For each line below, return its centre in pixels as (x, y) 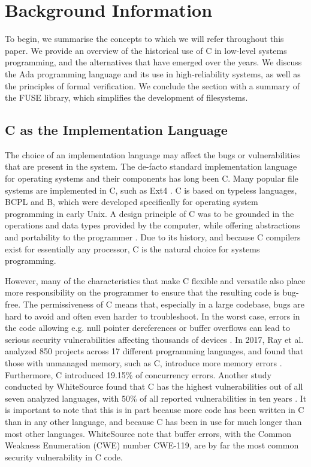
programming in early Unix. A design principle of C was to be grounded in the (150, 213)
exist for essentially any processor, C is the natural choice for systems (132, 248)
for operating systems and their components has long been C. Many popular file (152, 178)
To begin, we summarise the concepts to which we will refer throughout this (144, 39)
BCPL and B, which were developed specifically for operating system (132, 202)
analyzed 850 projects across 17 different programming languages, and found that (154, 351)
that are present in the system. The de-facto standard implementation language (151, 166)
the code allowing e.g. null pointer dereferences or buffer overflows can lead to (147, 328)
